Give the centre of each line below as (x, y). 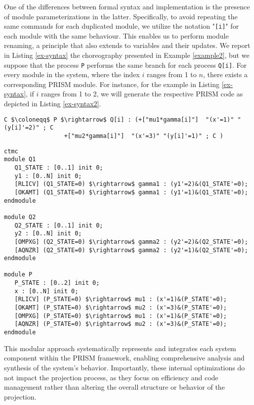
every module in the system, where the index (72, 74)
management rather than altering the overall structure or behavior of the (114, 387)
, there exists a (225, 74)
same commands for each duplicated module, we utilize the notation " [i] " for (122, 26)
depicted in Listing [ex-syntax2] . (53, 104)
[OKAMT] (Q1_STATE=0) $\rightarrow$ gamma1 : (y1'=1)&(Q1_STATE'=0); (131, 192)
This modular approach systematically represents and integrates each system (120, 348)
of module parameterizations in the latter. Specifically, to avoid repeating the (121, 16)
